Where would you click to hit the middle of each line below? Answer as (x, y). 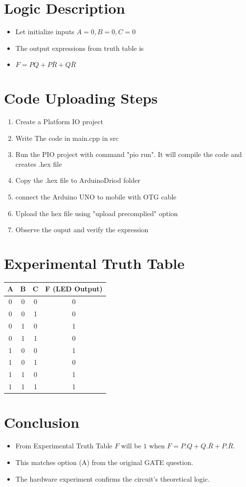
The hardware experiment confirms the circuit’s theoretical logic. (112, 478)
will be (131, 446)
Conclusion (42, 422)
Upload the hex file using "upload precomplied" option (97, 213)
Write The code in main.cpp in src (67, 138)
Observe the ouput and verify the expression (82, 230)
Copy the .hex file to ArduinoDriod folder (78, 180)
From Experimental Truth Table (64, 446)
